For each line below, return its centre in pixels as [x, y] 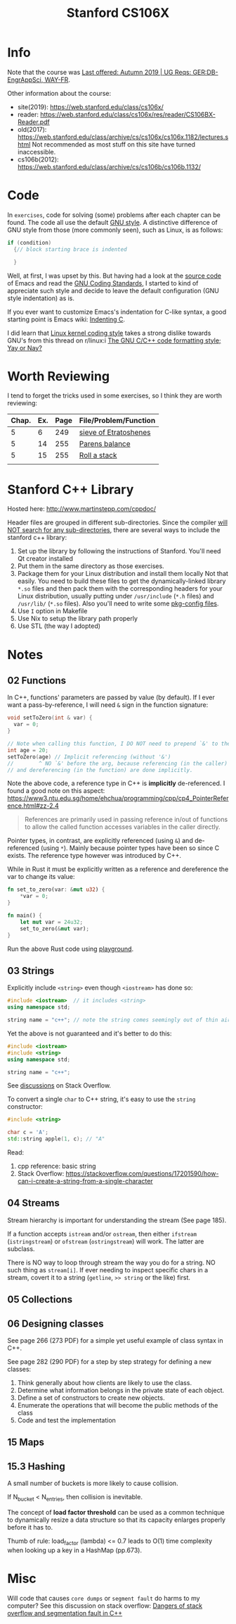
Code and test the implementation [66, 1420]
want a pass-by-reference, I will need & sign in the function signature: [108, 705]
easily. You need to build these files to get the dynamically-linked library [122, 581]
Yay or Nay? [25, 347]
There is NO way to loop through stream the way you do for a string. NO [111, 1262]
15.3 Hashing [36, 1466]
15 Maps [26, 1442]
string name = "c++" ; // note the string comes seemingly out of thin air [119, 1020]
